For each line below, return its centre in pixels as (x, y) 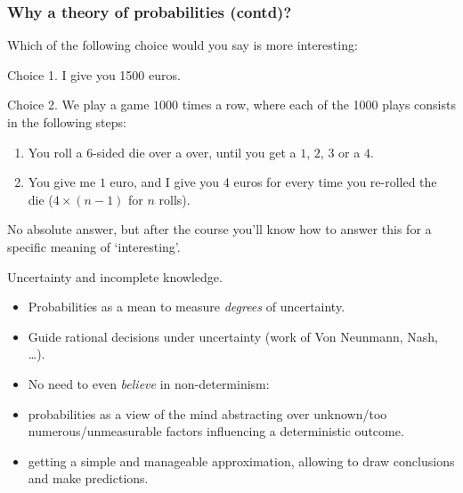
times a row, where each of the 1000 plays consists (319, 105)
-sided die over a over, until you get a (195, 152)
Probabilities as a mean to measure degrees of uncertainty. (187, 307)
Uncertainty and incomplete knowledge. (115, 276)
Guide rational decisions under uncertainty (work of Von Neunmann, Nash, (233, 336)
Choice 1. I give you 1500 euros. (94, 74)
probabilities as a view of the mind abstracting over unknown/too (207, 413)
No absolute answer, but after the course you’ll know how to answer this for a (219, 229)
